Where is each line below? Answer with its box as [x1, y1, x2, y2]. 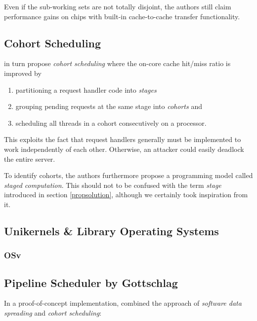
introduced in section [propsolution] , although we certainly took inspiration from [4, 189, 248, 200]
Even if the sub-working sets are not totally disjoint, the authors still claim [4, 1, 231, 11]
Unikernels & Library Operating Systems [4, 223, 219, 238]
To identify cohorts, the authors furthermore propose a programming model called [4, 170, 253, 180]
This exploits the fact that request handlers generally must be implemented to [4, 134, 241, 144]
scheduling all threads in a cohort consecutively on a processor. [15, 117, 207, 128]
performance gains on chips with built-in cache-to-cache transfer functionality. [4, 11, 240, 21]
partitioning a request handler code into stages [15, 84, 157, 95]
